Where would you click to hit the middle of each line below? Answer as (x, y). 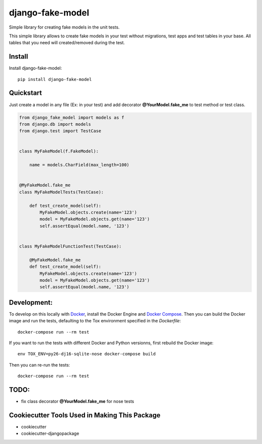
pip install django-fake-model (55, 79)
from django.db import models (55, 124)
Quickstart (25, 93)
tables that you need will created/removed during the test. (67, 43)
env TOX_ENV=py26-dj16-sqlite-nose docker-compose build (87, 354)
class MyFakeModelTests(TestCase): (61, 192)
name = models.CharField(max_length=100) (79, 165)
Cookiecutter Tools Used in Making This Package (85, 415)
